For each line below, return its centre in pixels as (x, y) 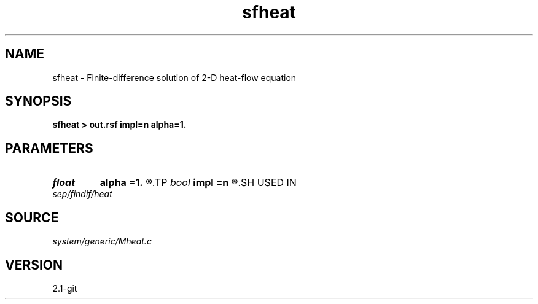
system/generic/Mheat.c (102, 241)
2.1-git (65, 288)
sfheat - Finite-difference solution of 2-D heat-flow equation (174, 77)
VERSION (34, 265)
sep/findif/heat (82, 194)
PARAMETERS (49, 148)
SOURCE (32, 217)
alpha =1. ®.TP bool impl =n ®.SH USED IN (198, 183)
